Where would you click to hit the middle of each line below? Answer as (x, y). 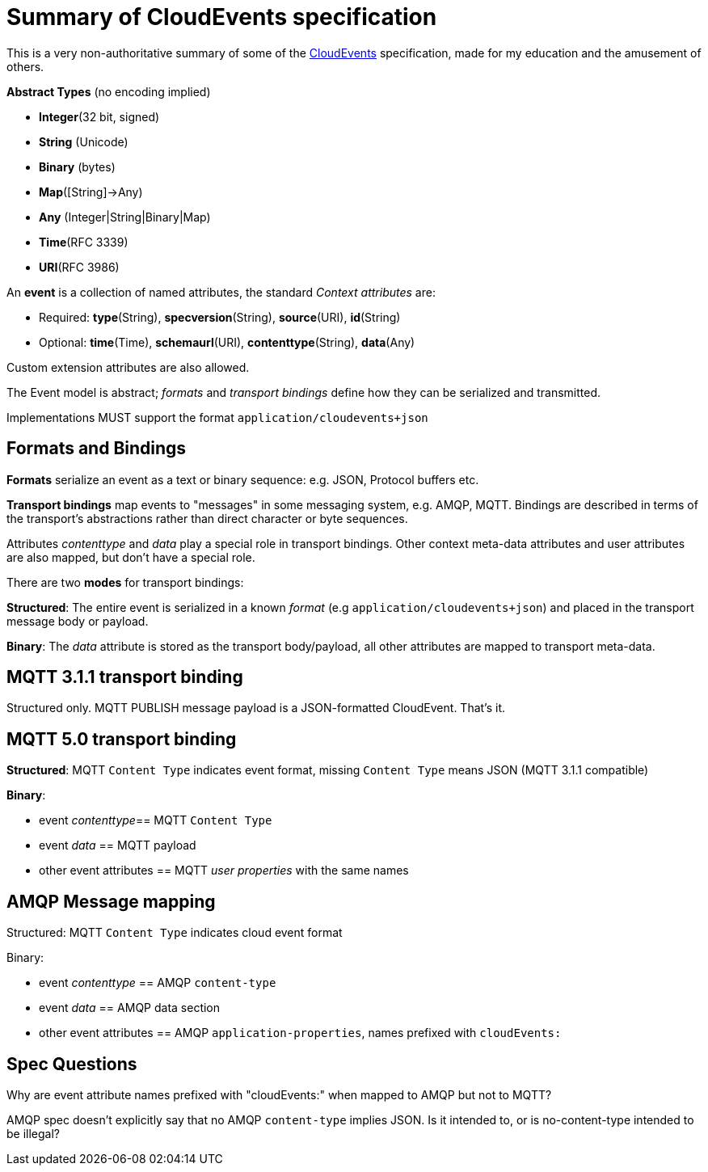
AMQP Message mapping (111, 901)
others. (25, 66)
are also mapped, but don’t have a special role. (131, 557)
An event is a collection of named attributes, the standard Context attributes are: (221, 292)
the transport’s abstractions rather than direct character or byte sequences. (207, 518)
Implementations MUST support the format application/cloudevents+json (217, 417)
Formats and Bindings (97, 449)
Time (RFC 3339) (84, 242)
